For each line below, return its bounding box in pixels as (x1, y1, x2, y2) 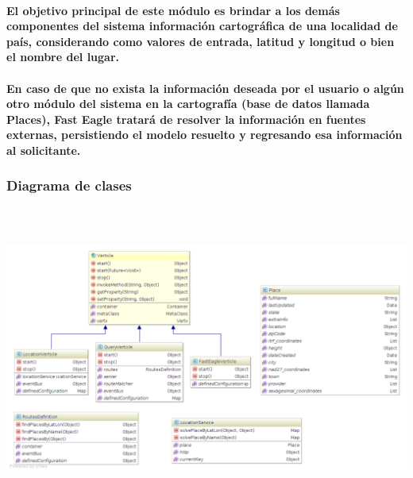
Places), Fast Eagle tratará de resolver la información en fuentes (6, 110, 366, 127)
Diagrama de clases (6, 175, 132, 195)
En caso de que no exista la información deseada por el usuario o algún (6, 79, 404, 96)
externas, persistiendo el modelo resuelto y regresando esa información (6, 126, 403, 143)
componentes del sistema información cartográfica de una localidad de (6, 17, 398, 34)
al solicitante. (6, 141, 81, 158)
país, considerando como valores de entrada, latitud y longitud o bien (6, 33, 395, 49)
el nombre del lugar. (6, 48, 120, 65)
